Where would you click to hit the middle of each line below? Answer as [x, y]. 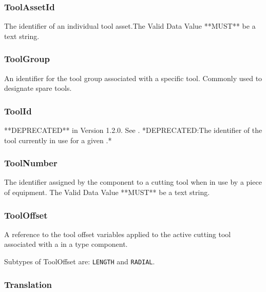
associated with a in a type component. [66, 244]
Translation [28, 284]
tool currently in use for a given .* [58, 140]
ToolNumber [31, 163]
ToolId [18, 111]
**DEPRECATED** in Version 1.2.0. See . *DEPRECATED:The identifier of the [133, 130]
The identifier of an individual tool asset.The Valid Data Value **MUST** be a [130, 26]
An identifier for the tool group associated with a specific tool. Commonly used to [133, 78]
